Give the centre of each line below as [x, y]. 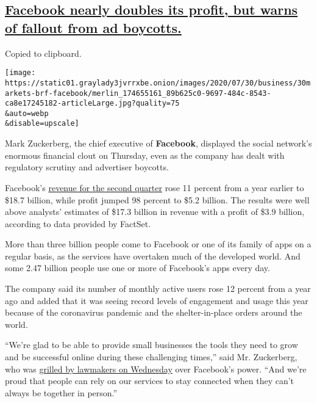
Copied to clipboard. [43, 53]
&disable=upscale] [42, 124]
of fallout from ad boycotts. [93, 27]
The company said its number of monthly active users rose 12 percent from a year [158, 289]
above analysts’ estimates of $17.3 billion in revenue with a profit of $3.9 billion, [155, 212]
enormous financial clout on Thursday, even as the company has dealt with [145, 155]
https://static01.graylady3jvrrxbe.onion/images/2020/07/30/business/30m [158, 83]
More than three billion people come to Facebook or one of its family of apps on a [158, 244]
